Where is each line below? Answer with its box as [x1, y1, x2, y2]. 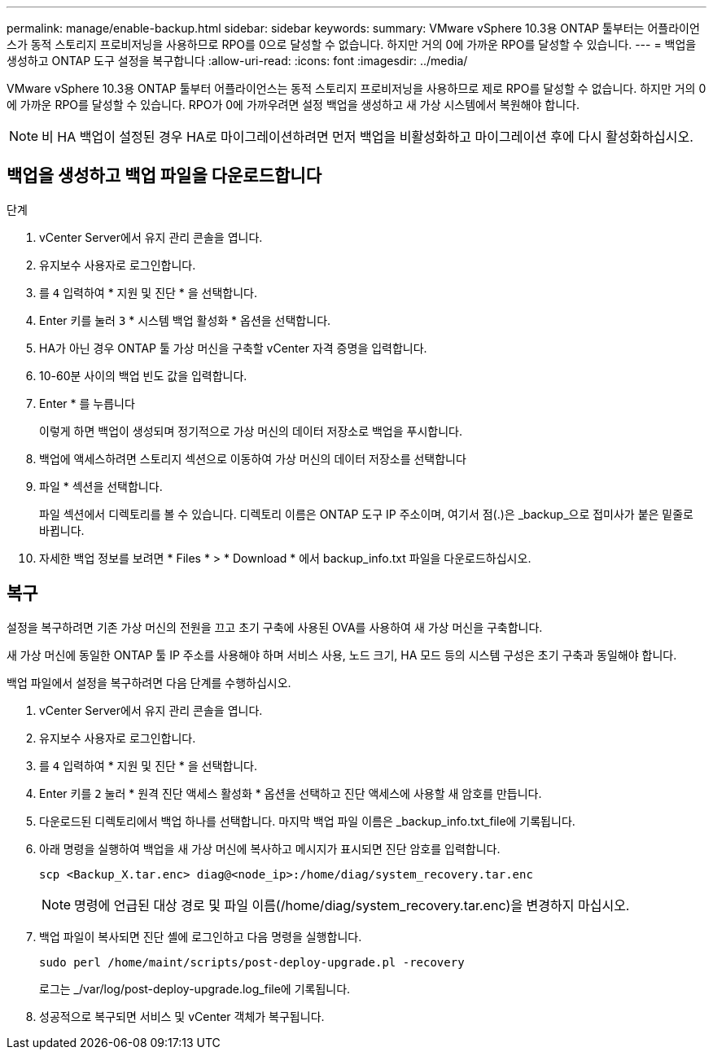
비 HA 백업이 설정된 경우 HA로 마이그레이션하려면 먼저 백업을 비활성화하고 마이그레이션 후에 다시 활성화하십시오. [42, 129, 693, 145]
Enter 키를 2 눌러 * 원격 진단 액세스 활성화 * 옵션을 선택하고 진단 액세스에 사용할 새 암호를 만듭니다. [39, 786, 542, 800]
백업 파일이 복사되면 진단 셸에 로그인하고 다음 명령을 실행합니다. [39, 929, 362, 944]
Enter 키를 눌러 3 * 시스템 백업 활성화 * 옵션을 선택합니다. [39, 313, 331, 327]
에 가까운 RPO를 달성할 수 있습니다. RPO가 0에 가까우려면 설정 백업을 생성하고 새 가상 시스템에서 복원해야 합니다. [7, 98, 580, 112]
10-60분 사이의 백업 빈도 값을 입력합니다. [39, 368, 247, 383]
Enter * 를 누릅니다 [39, 396, 135, 410]
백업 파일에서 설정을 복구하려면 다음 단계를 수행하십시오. [7, 675, 291, 690]
